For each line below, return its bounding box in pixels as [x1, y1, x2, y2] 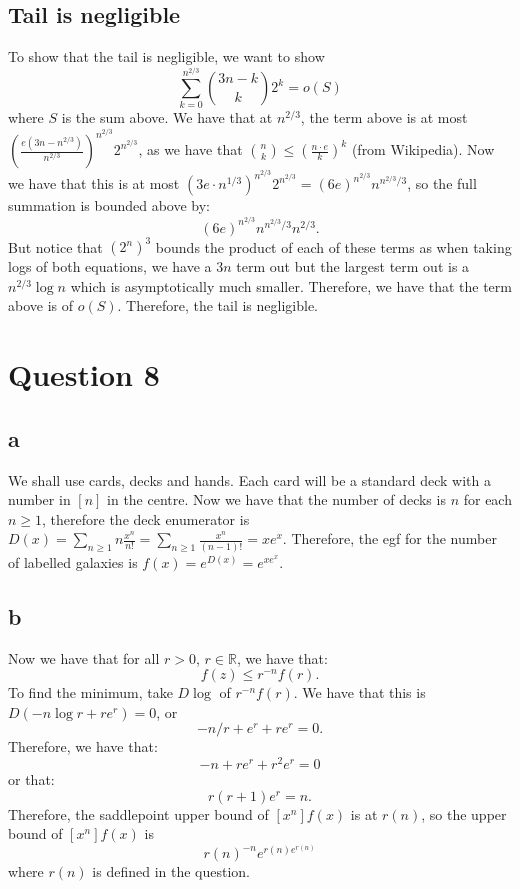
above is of [8, 295, 74, 316]
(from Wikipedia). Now [351, 139, 495, 160]
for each [463, 489, 512, 510]
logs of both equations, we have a [8, 256, 212, 277]
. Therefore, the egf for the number [282, 528, 497, 549]
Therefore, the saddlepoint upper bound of [8, 803, 269, 824]
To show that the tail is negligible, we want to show [8, 46, 325, 67]
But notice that [8, 236, 103, 257]
